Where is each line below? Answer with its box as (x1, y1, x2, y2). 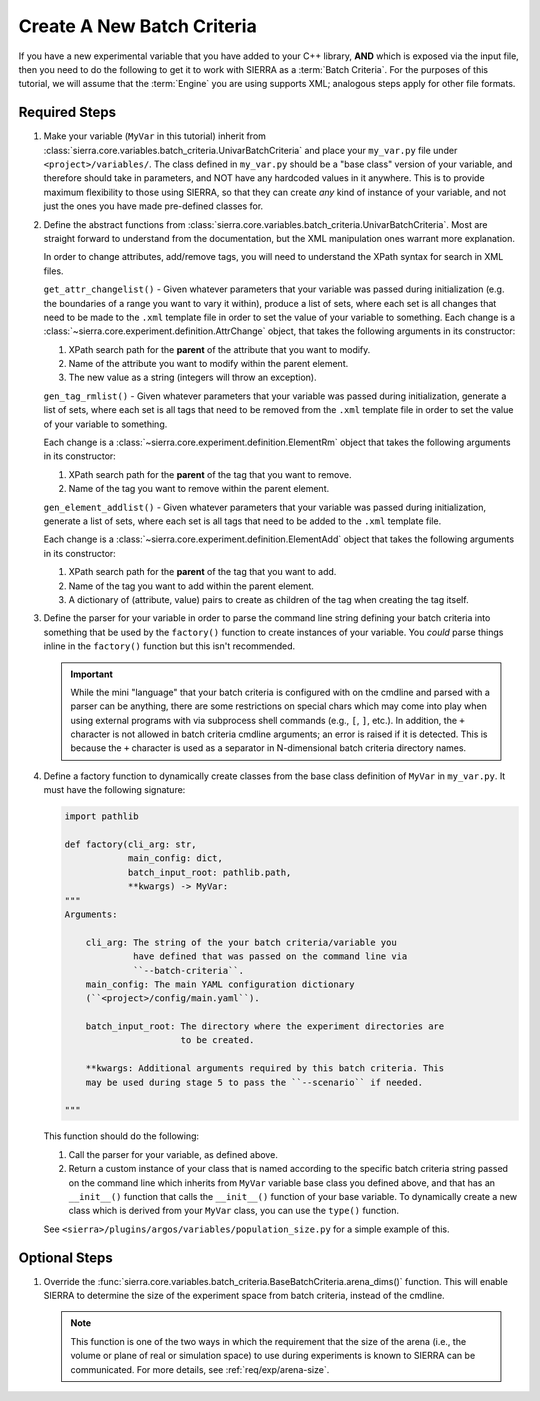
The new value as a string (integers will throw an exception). (68, 371, 317, 384)
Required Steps (18, 104, 117, 121)
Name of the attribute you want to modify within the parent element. (68, 358, 349, 370)
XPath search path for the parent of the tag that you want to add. (68, 566, 337, 578)
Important (70, 668, 114, 680)
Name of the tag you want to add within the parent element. (68, 580, 315, 592)
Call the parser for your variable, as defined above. (68, 1148, 279, 1160)
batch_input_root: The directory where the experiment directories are (85, 1021, 445, 1032)
